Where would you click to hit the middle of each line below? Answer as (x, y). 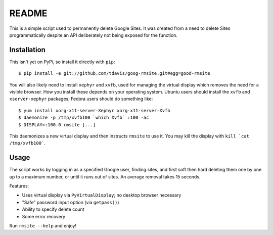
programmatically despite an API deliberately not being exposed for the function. (94, 35)
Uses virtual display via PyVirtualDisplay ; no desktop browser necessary (102, 195)
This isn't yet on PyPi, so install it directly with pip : (62, 62)
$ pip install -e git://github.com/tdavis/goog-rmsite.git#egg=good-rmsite (114, 74)
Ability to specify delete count (53, 209)
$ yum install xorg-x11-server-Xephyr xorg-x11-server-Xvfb (94, 110)
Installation (27, 50)
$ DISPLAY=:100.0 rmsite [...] (57, 125)
